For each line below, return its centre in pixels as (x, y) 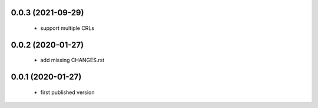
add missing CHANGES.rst (72, 60)
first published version (67, 92)
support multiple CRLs (67, 28)
